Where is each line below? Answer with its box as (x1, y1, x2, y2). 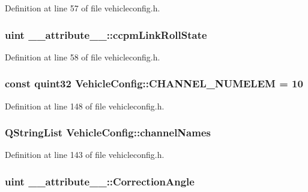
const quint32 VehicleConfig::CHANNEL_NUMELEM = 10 (5, 76, 303, 91)
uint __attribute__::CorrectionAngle (5, 173, 195, 188)
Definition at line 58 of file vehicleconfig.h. (5, 50, 160, 63)
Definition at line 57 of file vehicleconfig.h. (5, 2, 160, 14)
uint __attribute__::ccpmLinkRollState (5, 27, 207, 42)
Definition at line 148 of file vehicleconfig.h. (5, 99, 165, 112)
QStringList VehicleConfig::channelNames (5, 125, 211, 140)
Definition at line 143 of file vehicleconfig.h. (5, 148, 165, 161)
